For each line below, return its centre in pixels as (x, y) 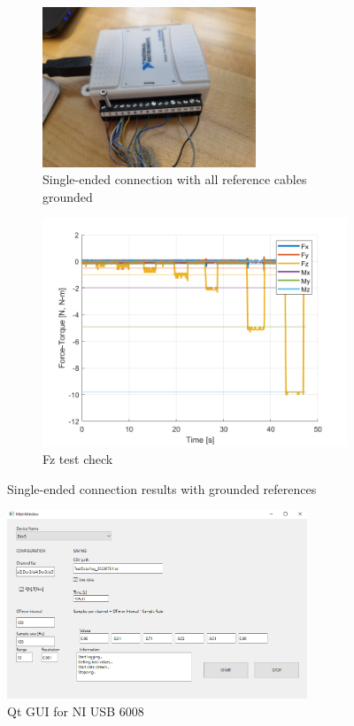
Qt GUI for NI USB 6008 (76, 711)
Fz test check (78, 458)
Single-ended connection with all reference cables (175, 179)
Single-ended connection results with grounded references (162, 488)
